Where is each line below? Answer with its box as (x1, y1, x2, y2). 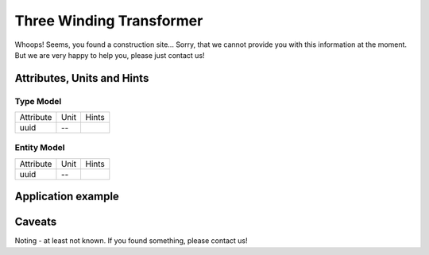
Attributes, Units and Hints (14, 71, 149, 85)
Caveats (14, 215, 57, 229)
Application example (14, 190, 119, 203)
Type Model (14, 95, 62, 106)
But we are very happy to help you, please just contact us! (14, 50, 206, 60)
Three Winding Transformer (14, 12, 203, 29)
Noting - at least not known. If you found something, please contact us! (14, 236, 248, 245)
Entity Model (14, 142, 65, 153)
